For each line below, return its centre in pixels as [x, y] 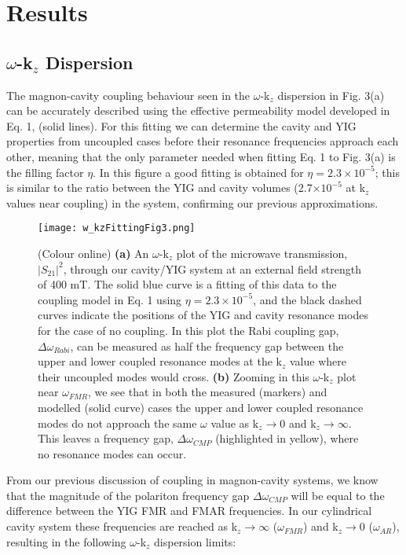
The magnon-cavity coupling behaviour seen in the [128, 95]
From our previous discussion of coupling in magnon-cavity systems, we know [192, 480]
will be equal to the [338, 495]
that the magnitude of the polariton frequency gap [128, 495]
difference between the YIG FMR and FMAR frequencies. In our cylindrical [189, 511]
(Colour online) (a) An [93, 253]
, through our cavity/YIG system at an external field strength [212, 268]
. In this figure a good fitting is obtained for [198, 172]
